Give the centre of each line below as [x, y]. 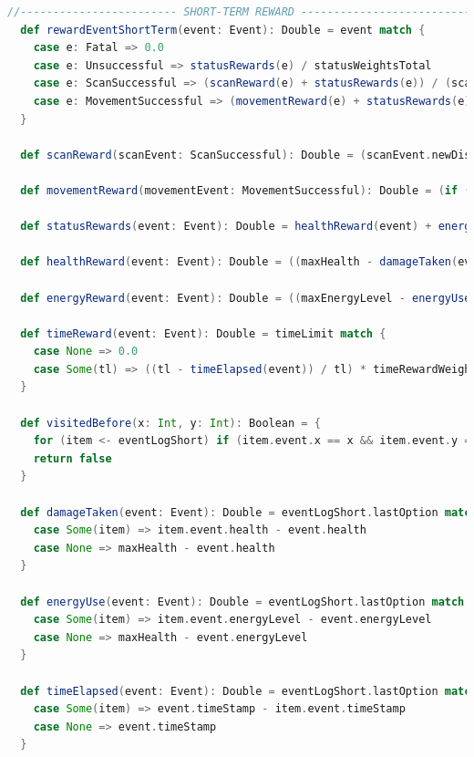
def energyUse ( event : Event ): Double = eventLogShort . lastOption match [242, 601]
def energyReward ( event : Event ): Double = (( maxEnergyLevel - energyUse [246, 298]
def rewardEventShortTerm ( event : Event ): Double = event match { [223, 30]
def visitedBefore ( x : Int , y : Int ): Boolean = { [170, 423]
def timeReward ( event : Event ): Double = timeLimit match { [203, 333]
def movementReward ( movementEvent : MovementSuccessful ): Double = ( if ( [246, 190]
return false [72, 458]
